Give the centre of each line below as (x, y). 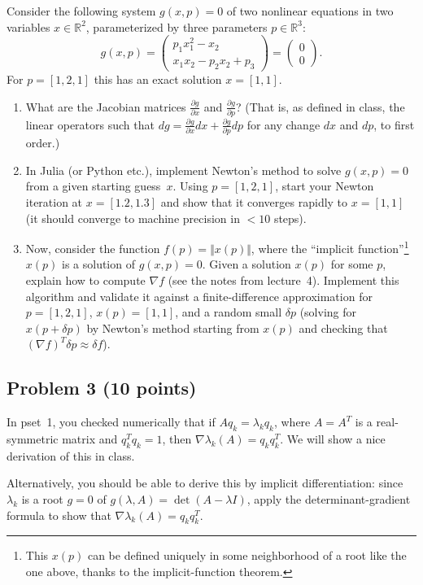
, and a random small (229, 312)
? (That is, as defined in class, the (321, 106)
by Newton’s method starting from (173, 327)
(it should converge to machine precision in (133, 218)
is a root (42, 498)
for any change (283, 124)
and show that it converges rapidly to (254, 202)
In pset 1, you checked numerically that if (111, 422)
